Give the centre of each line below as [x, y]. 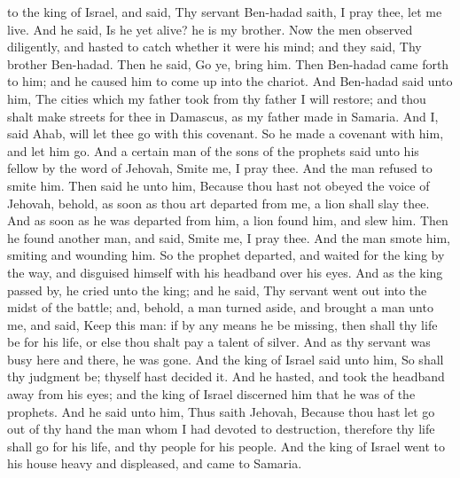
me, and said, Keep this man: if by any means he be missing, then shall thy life [222, 324]
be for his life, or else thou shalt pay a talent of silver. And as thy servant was [219, 342]
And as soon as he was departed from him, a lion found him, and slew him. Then [228, 220]
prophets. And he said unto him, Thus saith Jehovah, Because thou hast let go [221, 411]
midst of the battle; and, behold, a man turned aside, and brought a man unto [220, 307]
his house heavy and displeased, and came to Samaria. [155, 463]
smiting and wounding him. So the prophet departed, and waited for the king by [226, 255]
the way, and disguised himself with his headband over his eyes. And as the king [225, 272]
